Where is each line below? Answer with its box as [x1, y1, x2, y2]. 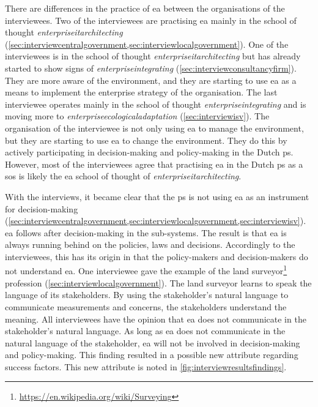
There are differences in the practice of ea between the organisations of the [5, 2, 285, 14]
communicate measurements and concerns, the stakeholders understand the [5, 300, 287, 313]
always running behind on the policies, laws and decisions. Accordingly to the [5, 238, 295, 251]
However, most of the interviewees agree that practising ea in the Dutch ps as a [5, 157, 303, 170]
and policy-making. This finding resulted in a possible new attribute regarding [5, 348, 298, 361]
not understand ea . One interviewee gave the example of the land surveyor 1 [5, 263, 287, 277]
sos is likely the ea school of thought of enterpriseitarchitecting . [5, 170, 242, 182]
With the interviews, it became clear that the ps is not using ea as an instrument [5, 190, 309, 203]
